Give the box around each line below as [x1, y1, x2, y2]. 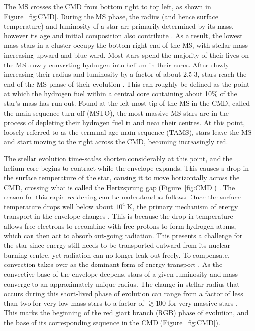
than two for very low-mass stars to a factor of [4, 298, 144, 308]
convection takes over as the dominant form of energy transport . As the [4, 259, 223, 269]
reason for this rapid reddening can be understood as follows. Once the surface [4, 192, 241, 202]
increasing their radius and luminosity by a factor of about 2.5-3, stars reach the [4, 69, 247, 79]
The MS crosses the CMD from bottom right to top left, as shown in [4, 1, 211, 11]
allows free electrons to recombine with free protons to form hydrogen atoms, [4, 221, 236, 231]
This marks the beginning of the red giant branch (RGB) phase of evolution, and [4, 307, 249, 318]
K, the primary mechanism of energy [127, 201, 238, 211]
